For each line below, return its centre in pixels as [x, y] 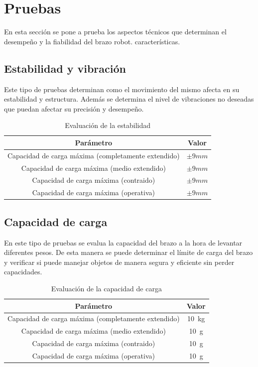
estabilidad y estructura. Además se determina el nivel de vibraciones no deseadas [129, 99]
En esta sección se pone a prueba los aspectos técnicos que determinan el [115, 32]
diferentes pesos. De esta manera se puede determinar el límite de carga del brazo [129, 252]
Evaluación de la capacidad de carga [106, 288]
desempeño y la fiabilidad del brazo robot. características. [92, 41]
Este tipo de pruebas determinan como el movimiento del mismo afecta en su [122, 89]
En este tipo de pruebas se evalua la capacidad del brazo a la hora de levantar [123, 242]
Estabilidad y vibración [65, 68]
